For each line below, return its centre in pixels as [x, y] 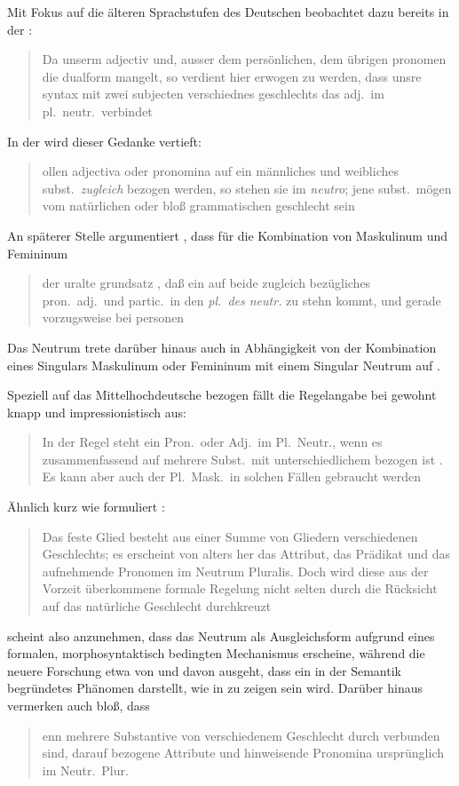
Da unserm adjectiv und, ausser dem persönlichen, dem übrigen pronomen [244, 59]
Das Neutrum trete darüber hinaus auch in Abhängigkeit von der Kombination [222, 347]
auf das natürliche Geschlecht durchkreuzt [157, 606]
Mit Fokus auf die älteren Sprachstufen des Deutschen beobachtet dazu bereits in [228, 12]
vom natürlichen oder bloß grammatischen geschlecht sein [198, 206]
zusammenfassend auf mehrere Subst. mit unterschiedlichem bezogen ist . [242, 459]
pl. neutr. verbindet [97, 111]
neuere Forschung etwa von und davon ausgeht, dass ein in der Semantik [204, 670]
